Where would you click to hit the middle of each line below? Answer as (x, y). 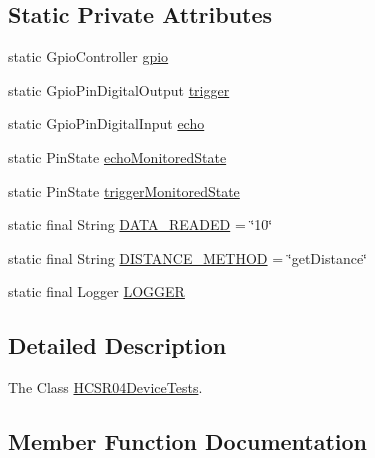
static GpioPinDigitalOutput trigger (119, 89)
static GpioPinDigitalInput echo (106, 123)
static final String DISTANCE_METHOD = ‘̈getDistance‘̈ (187, 257)
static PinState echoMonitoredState (117, 156)
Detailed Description (117, 345)
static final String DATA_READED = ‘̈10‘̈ (140, 224)
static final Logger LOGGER (96, 291)
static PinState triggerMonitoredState (124, 190)
